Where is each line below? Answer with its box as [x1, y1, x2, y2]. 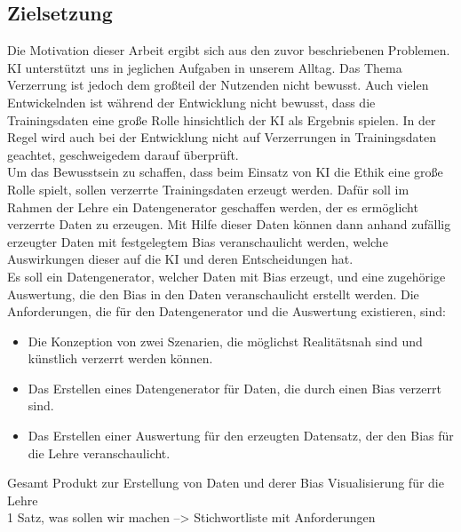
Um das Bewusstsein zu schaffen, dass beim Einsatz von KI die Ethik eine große [7, 163, 443, 181]
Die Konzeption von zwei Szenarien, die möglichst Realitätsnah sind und [28, 331, 423, 350]
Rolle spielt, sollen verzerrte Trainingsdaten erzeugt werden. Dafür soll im [7, 179, 409, 198]
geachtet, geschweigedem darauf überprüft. [7, 145, 239, 163]
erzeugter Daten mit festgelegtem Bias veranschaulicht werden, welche [7, 232, 388, 250]
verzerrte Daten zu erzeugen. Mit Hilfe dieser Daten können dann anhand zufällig [7, 215, 451, 234]
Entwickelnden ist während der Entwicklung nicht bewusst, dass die [7, 92, 376, 111]
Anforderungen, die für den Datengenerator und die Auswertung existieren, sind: [7, 302, 446, 321]
